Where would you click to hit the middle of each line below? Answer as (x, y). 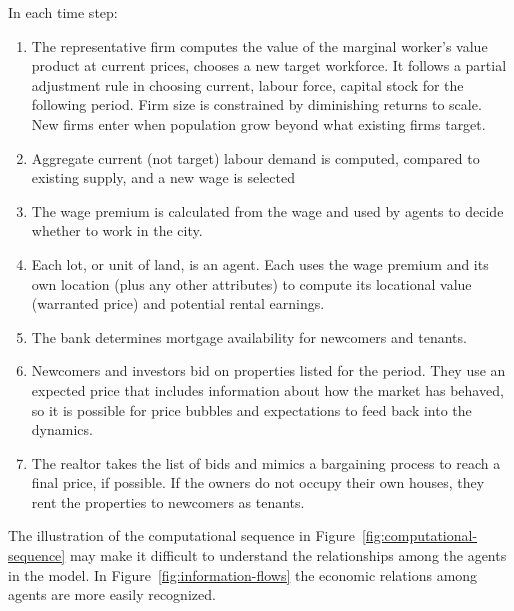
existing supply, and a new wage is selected (163, 177)
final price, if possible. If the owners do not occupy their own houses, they (258, 482)
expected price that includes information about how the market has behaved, (267, 389)
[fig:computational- (419, 535)
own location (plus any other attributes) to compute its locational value (251, 283)
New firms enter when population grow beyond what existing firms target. (258, 123)
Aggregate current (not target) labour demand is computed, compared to (255, 157)
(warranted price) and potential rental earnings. (178, 303)
